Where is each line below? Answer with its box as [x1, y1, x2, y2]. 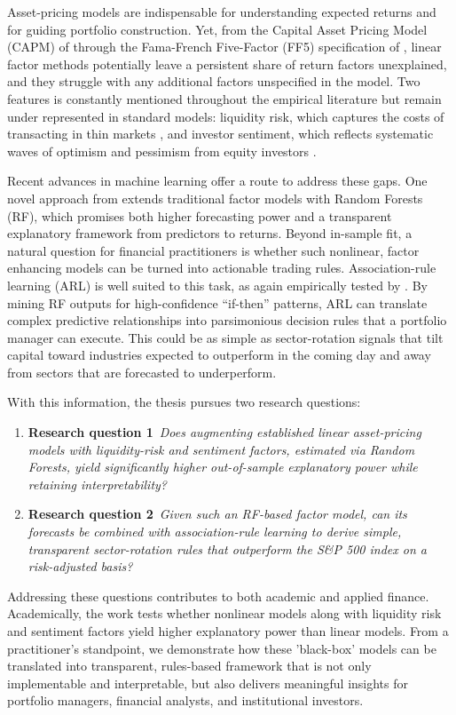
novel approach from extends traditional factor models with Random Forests [7, 188, 423, 207]
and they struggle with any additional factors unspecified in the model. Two [7, 72, 421, 91]
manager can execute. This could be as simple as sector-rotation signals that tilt [7, 328, 444, 346]
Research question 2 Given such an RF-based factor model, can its [28, 504, 407, 523]
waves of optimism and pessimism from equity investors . [7, 141, 317, 160]
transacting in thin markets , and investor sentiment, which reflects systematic [7, 124, 434, 143]
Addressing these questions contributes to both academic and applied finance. [7, 586, 429, 605]
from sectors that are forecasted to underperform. [7, 362, 277, 381]
